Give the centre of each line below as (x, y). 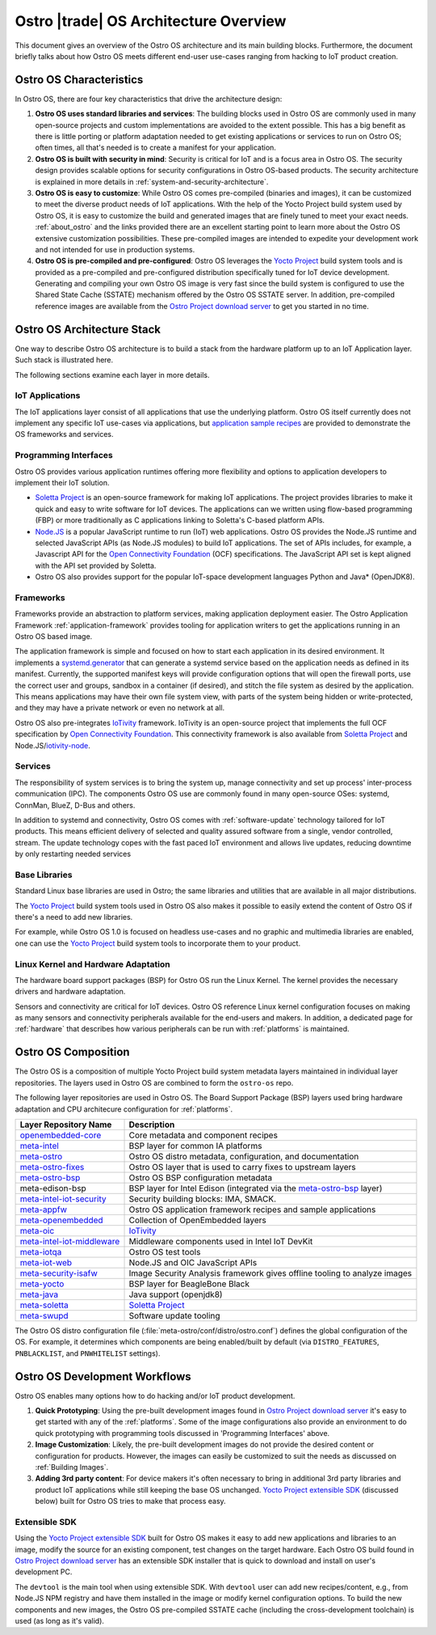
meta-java (39, 1294)
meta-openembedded (62, 1220)
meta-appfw (44, 1209)
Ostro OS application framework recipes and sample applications (252, 1209)
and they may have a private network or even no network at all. (120, 708)
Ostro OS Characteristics (79, 80)
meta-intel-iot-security (63, 1199)
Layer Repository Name (66, 1125)
